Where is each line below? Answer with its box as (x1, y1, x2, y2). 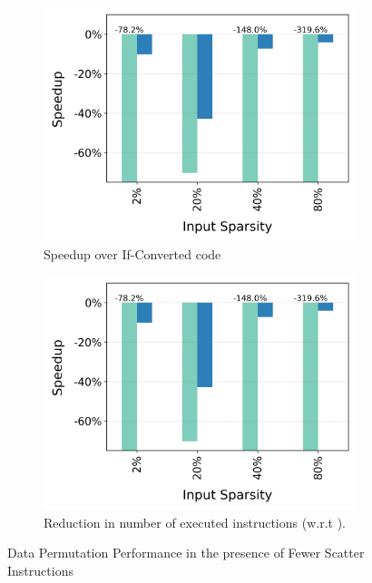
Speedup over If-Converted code (44, 244, 221, 263)
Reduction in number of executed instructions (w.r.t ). (44, 512, 346, 531)
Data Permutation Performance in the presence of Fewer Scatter (7, 543, 365, 562)
